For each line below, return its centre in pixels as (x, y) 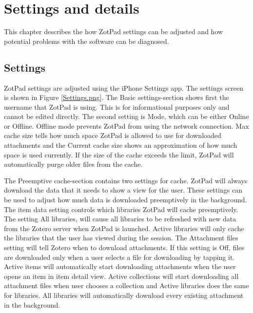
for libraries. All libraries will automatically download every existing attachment (124, 295)
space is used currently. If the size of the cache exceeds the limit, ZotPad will (119, 154)
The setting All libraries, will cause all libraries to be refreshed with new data (120, 219)
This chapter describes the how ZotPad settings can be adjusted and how (114, 31)
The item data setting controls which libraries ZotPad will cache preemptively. (121, 209)
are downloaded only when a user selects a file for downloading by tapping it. (119, 257)
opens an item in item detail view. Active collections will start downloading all (121, 276)
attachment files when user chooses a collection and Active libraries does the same (126, 285)
